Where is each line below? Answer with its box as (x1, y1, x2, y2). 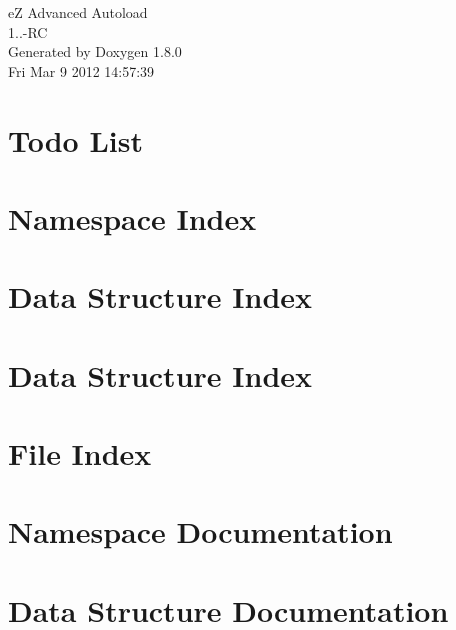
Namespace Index (8, 197, 257, 238)
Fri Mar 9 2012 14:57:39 (8, 60, 155, 81)
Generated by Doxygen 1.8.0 (8, 41, 182, 62)
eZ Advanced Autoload (8, 2, 148, 22)
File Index (8, 433, 152, 474)
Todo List (8, 119, 143, 160)
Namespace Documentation (8, 511, 393, 552)
